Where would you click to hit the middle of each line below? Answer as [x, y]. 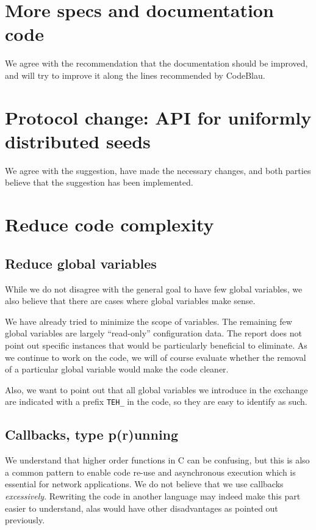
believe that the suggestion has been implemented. [99, 182]
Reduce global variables [81, 263]
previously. [25, 520]
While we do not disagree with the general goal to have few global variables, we [154, 289]
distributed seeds [78, 141]
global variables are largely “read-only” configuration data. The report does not [153, 333]
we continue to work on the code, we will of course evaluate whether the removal [156, 357]
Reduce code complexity [110, 224]
